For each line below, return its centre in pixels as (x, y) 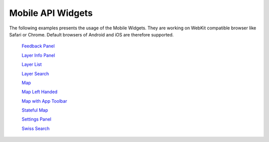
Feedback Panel (38, 46)
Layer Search (35, 73)
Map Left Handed (40, 92)
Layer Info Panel (38, 55)
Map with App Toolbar (44, 101)
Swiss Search (36, 128)
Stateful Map (35, 110)
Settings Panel (37, 119)
